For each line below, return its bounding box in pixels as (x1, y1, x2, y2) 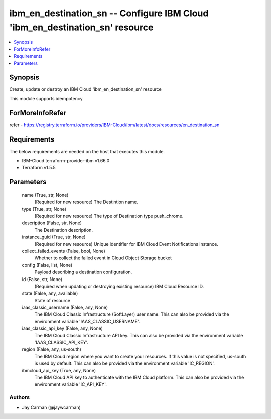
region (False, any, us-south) (22, 346, 81, 352)
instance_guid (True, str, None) (22, 234, 86, 240)
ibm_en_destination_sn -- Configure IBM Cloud (9, 8, 209, 19)
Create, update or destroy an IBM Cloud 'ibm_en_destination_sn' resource (9, 86, 162, 92)
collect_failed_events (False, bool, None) (22, 248, 105, 254)
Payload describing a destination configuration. (34, 269, 132, 275)
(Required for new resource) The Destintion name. (34, 199, 138, 205)
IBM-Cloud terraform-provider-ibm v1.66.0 (22, 158, 110, 164)
